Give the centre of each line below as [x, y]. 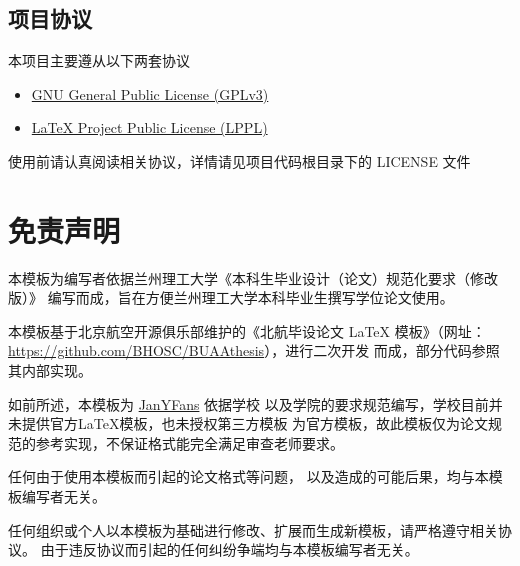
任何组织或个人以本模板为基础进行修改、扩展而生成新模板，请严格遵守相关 [253, 529]
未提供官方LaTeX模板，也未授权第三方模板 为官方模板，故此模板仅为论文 [248, 423]
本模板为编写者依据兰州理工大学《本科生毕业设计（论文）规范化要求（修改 [253, 277]
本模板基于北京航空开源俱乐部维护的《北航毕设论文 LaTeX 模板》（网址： [247, 330]
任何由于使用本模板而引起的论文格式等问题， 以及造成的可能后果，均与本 [248, 476]
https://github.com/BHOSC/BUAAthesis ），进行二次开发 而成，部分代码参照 [254, 350]
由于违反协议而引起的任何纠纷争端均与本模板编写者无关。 [229, 549]
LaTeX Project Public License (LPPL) [149, 127]
